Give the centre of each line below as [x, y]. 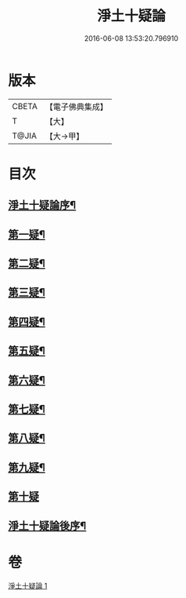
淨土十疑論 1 [28, 585]
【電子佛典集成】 [76, 107]
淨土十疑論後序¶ [47, 525]
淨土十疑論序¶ [42, 205]
